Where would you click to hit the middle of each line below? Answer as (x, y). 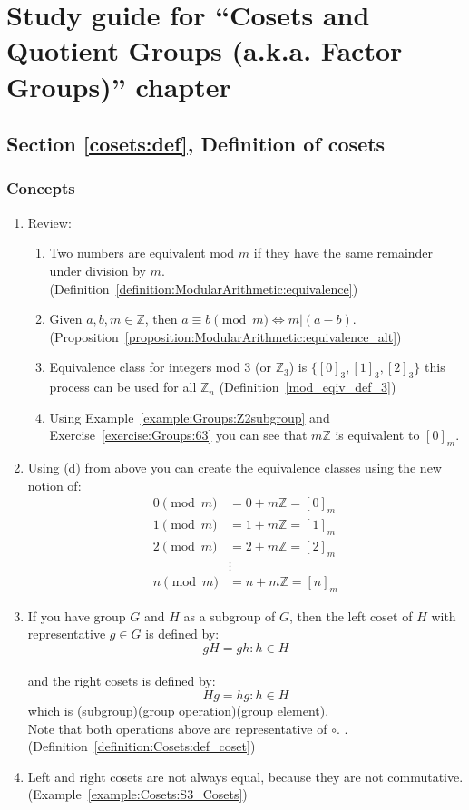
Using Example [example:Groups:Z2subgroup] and (190, 417)
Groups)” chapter (119, 86)
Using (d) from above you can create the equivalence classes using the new (234, 468)
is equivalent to (377, 435)
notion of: (54, 485)
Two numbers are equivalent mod (142, 253)
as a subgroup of (230, 615)
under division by (98, 270)
